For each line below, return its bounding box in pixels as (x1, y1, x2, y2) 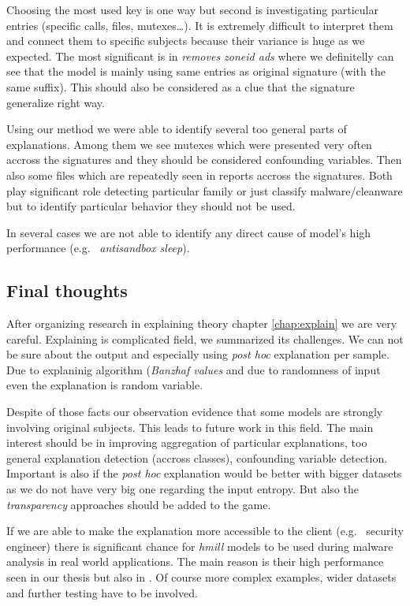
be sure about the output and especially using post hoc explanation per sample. (6, 346, 389, 362)
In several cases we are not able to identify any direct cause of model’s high (6, 224, 371, 240)
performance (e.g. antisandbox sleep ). (6, 240, 190, 256)
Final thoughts (6, 278, 128, 303)
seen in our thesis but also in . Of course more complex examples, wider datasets (6, 569, 397, 586)
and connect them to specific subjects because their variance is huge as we (6, 32, 365, 49)
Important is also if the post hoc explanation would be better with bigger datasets (6, 465, 402, 481)
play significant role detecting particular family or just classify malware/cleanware (6, 182, 403, 199)
